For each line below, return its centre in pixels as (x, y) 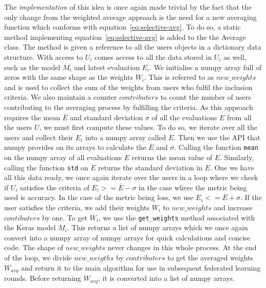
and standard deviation (107, 117)
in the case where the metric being (193, 187)
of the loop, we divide (38, 258)
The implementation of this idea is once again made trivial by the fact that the (128, 7)
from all (239, 117)
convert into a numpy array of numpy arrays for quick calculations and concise (127, 237)
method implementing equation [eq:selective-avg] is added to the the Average (125, 37)
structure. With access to (43, 57)
